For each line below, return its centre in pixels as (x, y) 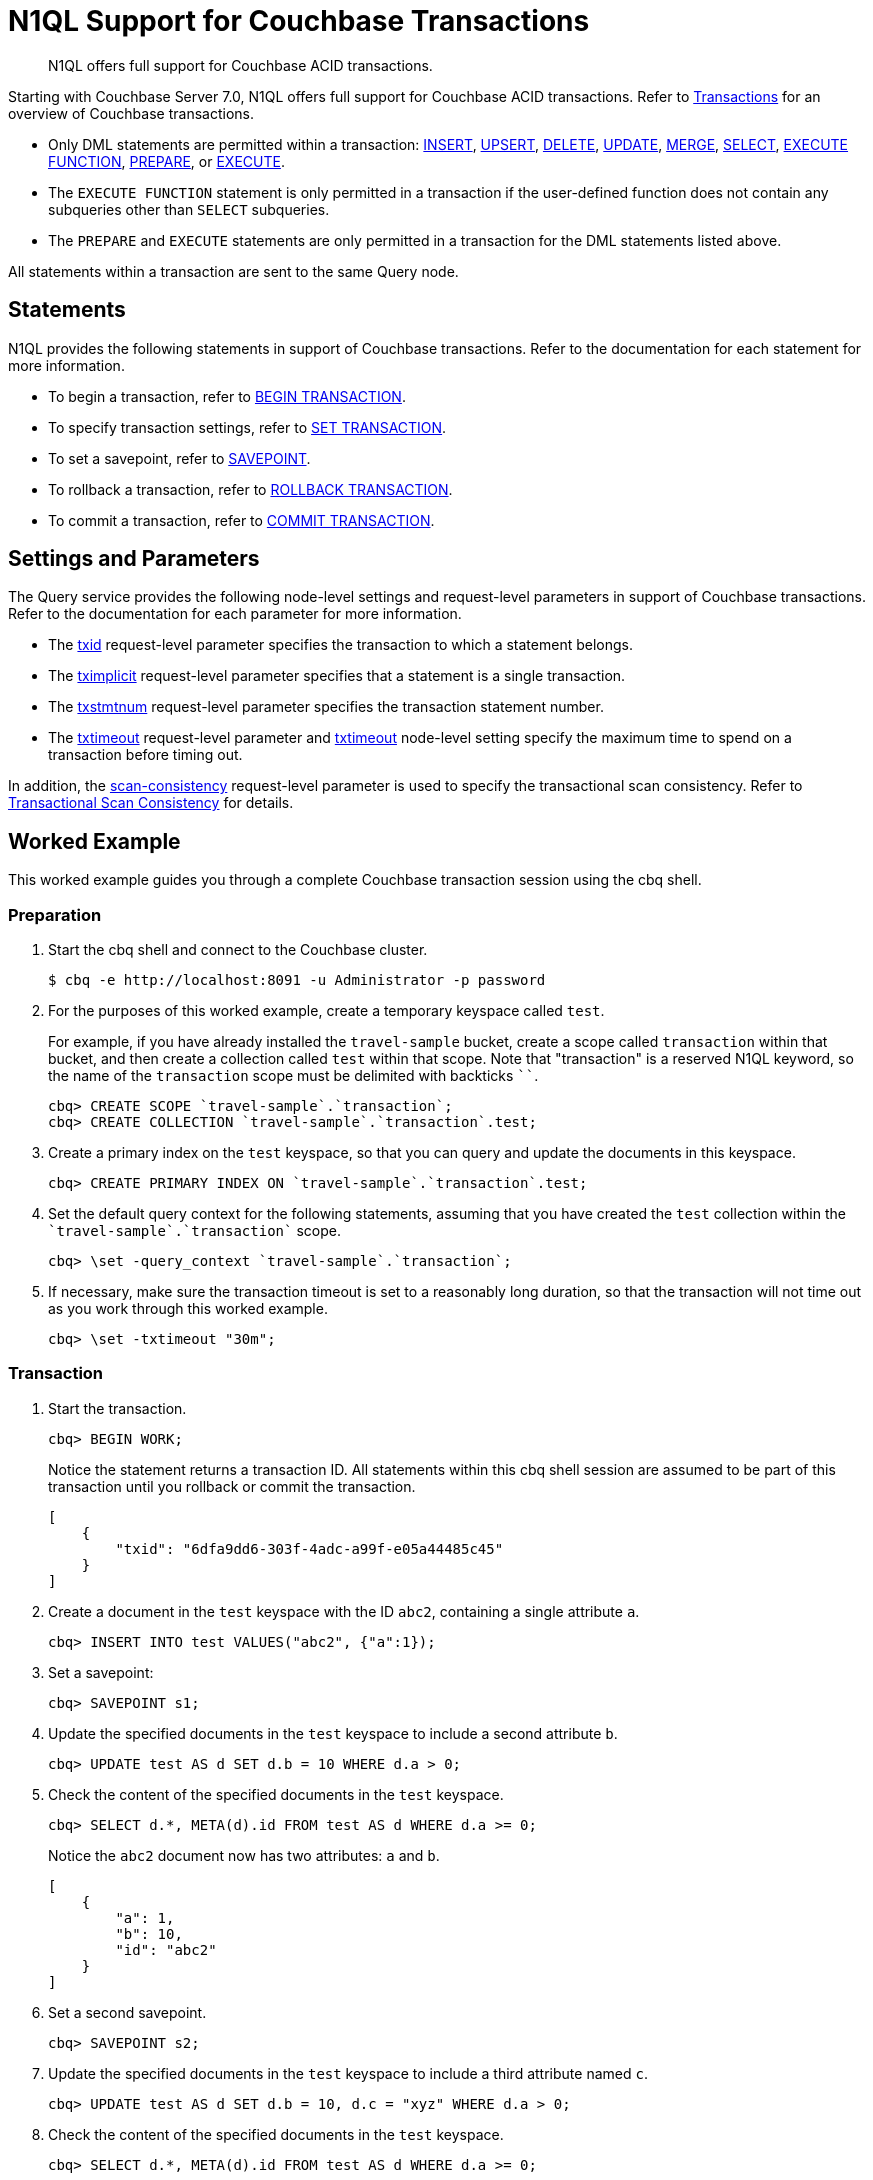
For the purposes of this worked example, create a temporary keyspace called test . (326, 1011)
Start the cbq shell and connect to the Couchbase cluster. (238, 950)
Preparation (55, 914)
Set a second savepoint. (127, 2012)
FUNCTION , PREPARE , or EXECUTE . (166, 161)
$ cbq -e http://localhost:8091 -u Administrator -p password (297, 980)
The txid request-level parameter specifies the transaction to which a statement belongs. (340, 645)
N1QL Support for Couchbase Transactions (299, 21)
